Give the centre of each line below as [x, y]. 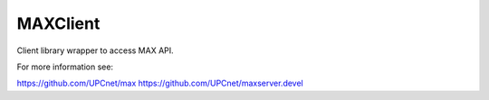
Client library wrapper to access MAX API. [95, 50]
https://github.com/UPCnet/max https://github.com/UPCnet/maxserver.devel [160, 83]
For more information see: [65, 67]
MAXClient [58, 23]
